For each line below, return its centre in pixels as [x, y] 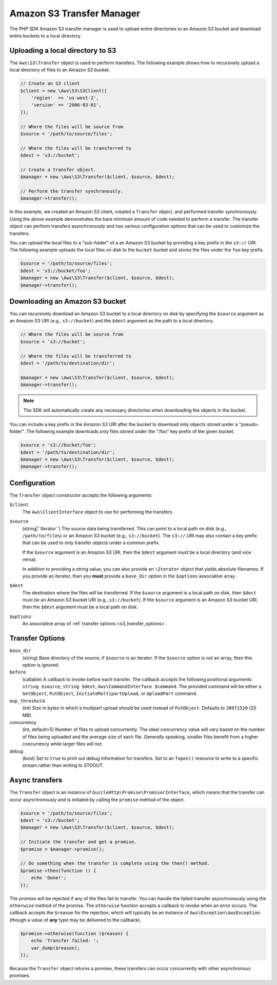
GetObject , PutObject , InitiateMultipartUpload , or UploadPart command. [110, 693]
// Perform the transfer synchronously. [72, 191]
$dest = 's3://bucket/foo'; [55, 271]
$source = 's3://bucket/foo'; [58, 445]
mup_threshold [27, 701]
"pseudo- [249, 424]
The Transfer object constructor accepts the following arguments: [81, 495]
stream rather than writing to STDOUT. [63, 765]
